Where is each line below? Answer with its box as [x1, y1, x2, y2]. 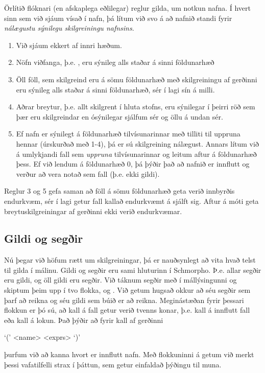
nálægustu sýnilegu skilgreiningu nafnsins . [4, 22, 134, 33]
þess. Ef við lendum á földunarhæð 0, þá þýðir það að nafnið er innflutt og [16, 158, 250, 169]
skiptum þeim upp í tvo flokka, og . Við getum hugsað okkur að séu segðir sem [4, 285, 251, 295]
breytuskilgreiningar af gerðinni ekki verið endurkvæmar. [4, 205, 182, 216]
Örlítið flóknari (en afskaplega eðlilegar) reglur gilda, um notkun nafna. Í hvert [4, 3, 251, 13]
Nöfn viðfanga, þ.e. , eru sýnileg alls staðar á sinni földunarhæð [16, 57, 214, 67]
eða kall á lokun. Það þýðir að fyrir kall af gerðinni [4, 314, 163, 325]
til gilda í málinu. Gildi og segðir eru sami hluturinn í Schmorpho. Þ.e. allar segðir [4, 264, 261, 275]
